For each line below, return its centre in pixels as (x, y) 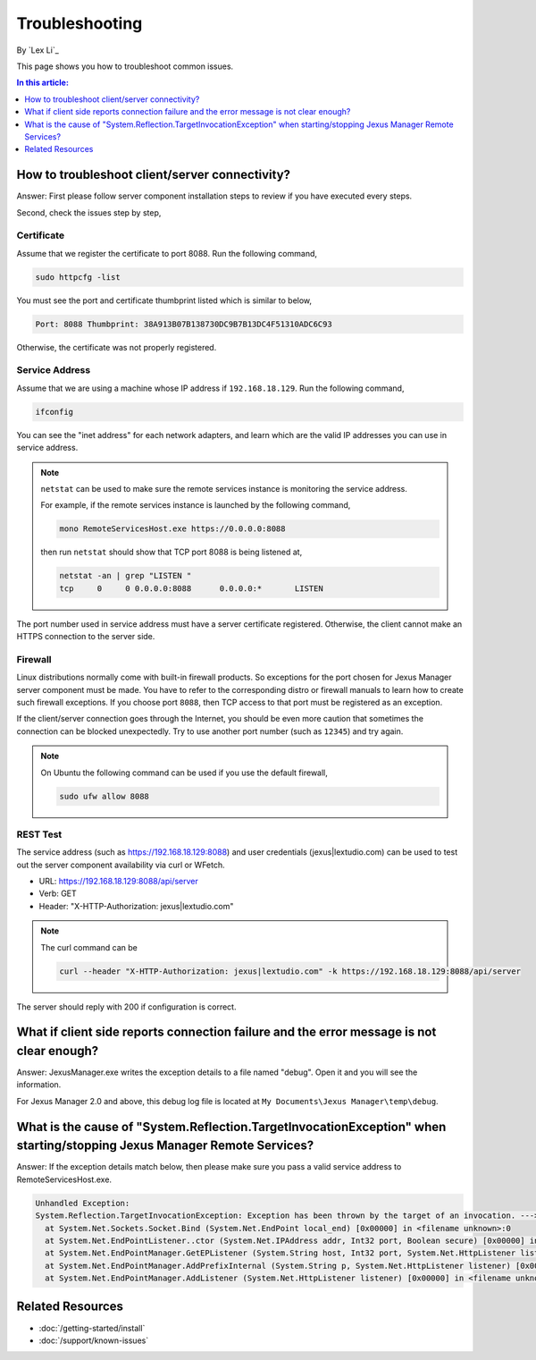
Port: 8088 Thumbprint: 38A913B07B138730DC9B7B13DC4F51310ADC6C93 (184, 324)
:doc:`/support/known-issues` (94, 1340)
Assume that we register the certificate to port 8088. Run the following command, (167, 253)
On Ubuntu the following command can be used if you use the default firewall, (184, 773)
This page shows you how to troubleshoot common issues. (125, 66)
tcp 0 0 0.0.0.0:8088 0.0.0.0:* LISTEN (191, 588)
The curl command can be (89, 947)
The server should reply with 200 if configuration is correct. (126, 1007)
